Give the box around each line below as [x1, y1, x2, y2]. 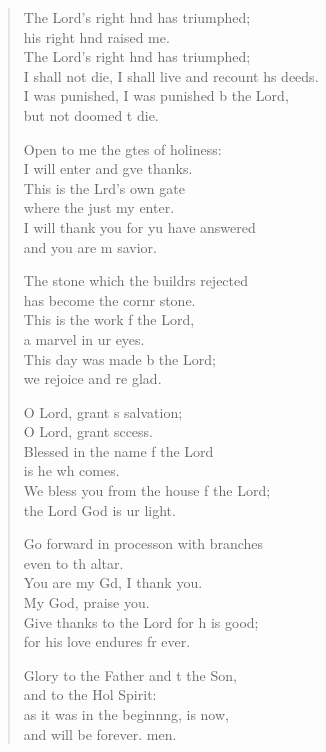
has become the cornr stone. [23, 289, 196, 310]
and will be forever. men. [23, 723, 177, 744]
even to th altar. [23, 552, 124, 573]
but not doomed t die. [23, 104, 159, 125]
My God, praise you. [23, 592, 150, 613]
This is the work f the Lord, [23, 309, 195, 330]
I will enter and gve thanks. [23, 158, 193, 179]
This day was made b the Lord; [23, 348, 216, 369]
